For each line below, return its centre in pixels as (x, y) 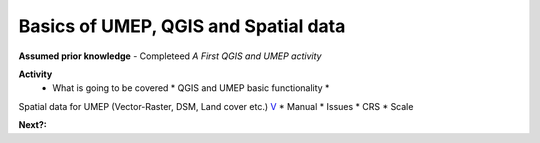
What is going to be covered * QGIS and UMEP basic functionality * (191, 88)
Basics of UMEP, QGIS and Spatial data (182, 26)
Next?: (32, 125)
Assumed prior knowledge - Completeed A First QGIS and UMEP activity (170, 56)
